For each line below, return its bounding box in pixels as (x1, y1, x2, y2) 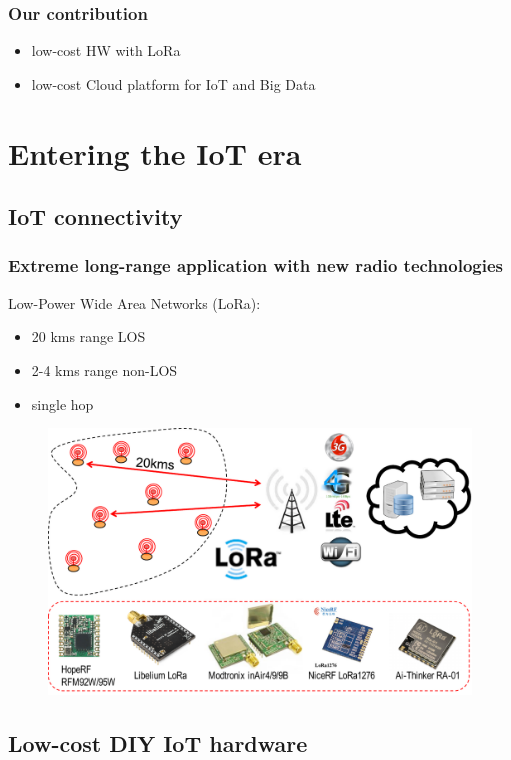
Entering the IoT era (8, 132, 302, 173)
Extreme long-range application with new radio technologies (8, 253, 504, 278)
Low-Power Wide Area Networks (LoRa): (8, 292, 261, 313)
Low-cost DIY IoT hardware (8, 727, 308, 758)
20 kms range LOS (31, 326, 146, 347)
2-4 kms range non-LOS (31, 359, 178, 380)
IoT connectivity (8, 201, 183, 232)
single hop (31, 393, 94, 414)
